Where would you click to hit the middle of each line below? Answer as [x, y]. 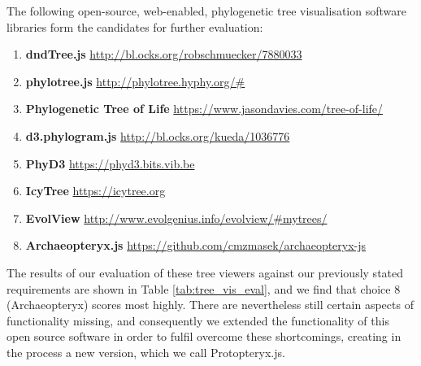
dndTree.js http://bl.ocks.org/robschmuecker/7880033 [164, 54]
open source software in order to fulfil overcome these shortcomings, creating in [204, 336]
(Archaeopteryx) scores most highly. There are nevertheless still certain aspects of [210, 305]
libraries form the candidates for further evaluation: [135, 26]
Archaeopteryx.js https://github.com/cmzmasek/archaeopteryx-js [196, 245]
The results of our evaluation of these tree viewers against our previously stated [205, 272]
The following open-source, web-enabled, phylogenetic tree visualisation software [206, 11]
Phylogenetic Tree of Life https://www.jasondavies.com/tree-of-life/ [204, 109]
